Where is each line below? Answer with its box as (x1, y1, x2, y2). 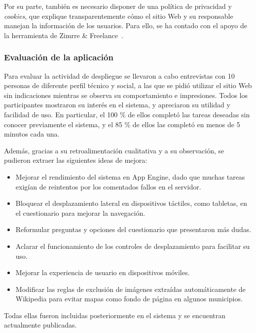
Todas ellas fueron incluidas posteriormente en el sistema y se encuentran (4, 310, 226, 320)
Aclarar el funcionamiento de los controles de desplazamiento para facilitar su (15, 240, 250, 251)
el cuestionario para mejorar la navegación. (15, 207, 146, 218)
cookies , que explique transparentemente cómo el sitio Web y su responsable (4, 10, 233, 21)
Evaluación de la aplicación (4, 51, 113, 63)
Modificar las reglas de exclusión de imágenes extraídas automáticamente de (15, 284, 246, 294)
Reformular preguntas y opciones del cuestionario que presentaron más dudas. (15, 224, 252, 235)
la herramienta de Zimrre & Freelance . (4, 30, 123, 40)
